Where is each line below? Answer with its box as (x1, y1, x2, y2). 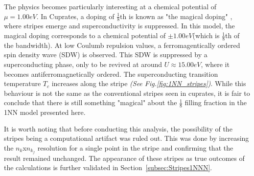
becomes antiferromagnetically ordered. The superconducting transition (4, 68, 218, 79)
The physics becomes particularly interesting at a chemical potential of (4, 1, 217, 11)
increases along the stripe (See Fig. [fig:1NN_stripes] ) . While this (51, 78, 246, 88)
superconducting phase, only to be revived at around (4, 59, 162, 69)
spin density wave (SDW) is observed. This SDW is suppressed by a (4, 49, 208, 60)
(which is (192, 30, 220, 41)
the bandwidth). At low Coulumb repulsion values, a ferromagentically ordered (4, 40, 240, 50)
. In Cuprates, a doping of (36, 11, 115, 21)
